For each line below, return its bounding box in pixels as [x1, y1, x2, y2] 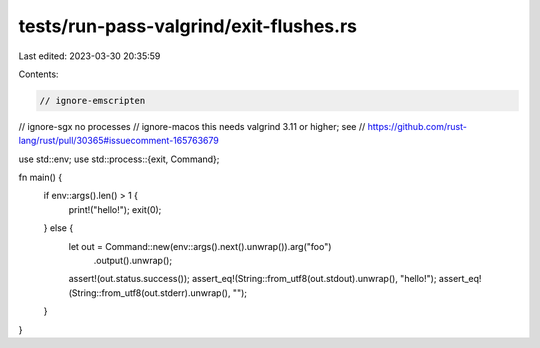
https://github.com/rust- [367, 120, 467, 132]
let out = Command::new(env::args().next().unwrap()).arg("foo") [68, 240, 332, 252]
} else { [43, 222, 74, 234]
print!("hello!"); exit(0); [68, 203, 162, 215]
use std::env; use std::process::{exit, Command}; [18, 153, 220, 165]
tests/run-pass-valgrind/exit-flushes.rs [18, 15, 357, 37]
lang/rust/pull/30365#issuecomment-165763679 [18, 135, 219, 147]
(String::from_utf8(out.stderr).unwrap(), [68, 286, 231, 299]
